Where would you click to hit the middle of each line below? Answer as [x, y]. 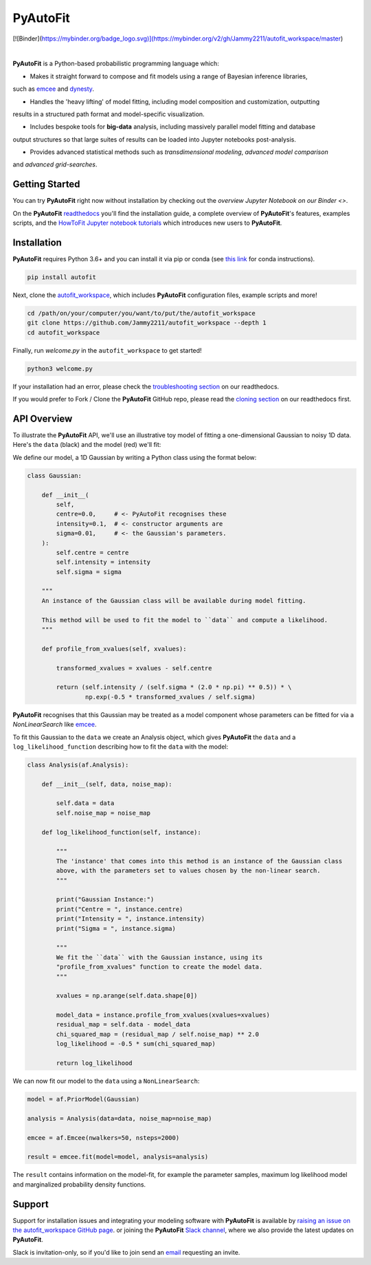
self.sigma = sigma [89, 572]
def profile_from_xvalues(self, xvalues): [114, 649]
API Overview [43, 418]
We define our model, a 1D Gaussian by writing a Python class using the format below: [135, 457]
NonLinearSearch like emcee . [55, 725]
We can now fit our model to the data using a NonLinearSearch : [106, 1081]
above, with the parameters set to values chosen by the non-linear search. [188, 871]
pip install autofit [61, 277]
